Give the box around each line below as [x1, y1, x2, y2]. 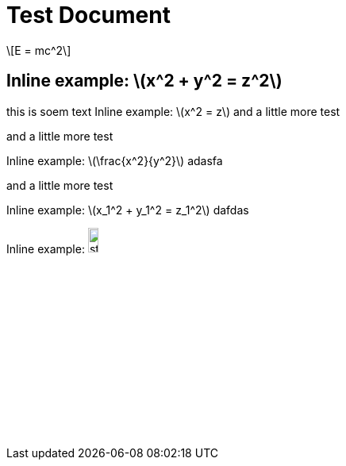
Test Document [6, 2, 171, 29]
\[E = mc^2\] [6, 43, 71, 57]
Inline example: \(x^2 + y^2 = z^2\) [6, 71, 283, 91]
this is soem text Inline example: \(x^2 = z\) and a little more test [6, 104, 340, 118]
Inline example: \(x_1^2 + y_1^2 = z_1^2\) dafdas [6, 202, 249, 217]
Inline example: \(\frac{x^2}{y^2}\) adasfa [6, 153, 223, 168]
